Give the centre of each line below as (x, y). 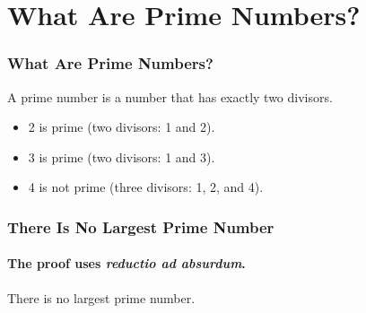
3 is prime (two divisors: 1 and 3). (122, 156)
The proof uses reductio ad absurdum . (126, 263)
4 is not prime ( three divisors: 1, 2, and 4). (146, 187)
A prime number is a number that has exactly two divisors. (170, 96)
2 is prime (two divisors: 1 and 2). (122, 127)
